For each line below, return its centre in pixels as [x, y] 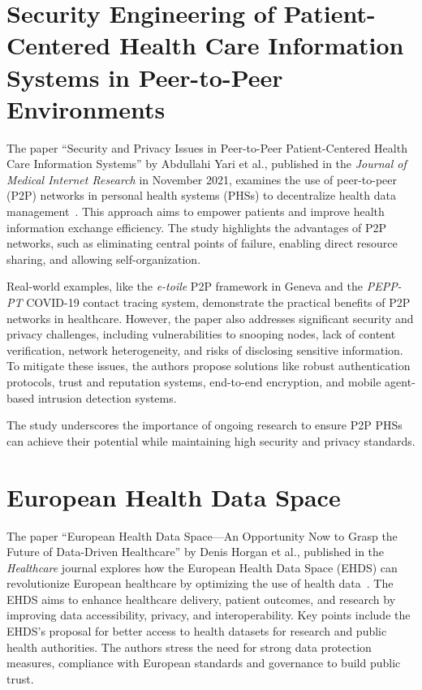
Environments [86, 108]
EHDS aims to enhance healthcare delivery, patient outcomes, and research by [201, 599]
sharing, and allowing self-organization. [104, 259]
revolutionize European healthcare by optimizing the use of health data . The [200, 583]
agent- [400, 382]
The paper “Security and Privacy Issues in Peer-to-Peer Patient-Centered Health [207, 147]
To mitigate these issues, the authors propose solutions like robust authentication [209, 366]
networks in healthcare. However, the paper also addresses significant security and [210, 318]
